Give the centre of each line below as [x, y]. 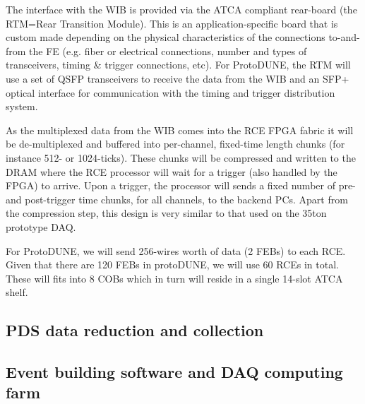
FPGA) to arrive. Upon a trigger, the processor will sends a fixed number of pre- [181, 185]
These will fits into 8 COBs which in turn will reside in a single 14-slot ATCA [174, 278]
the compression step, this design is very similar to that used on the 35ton [166, 213]
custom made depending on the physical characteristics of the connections [166, 37]
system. [22, 106]
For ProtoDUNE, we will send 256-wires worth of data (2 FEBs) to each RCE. [176, 250]
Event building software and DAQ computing [174, 372]
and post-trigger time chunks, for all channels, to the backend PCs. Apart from [177, 199]
